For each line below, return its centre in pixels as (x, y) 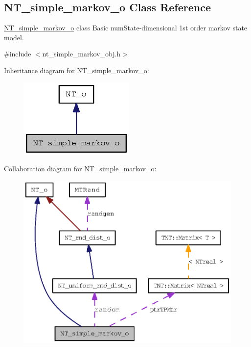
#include (18, 54)
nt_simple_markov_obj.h (81, 54)
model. (14, 37)
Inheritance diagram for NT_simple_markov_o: (77, 70)
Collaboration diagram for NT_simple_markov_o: (80, 169)
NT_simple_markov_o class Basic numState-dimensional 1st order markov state (126, 28)
